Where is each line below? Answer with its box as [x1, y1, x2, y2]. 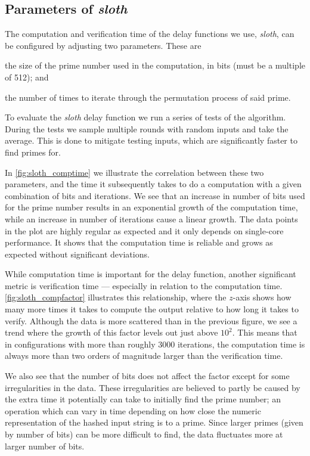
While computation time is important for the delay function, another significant [5, 268, 296, 280]
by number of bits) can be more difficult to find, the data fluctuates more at [5, 428, 283, 441]
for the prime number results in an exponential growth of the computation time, [5, 201, 298, 213]
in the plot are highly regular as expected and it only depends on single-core [5, 224, 284, 237]
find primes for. [5, 145, 61, 158]
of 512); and [5, 70, 49, 83]
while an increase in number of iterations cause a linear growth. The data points [5, 212, 298, 225]
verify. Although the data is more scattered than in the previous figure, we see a [5, 314, 297, 327]
